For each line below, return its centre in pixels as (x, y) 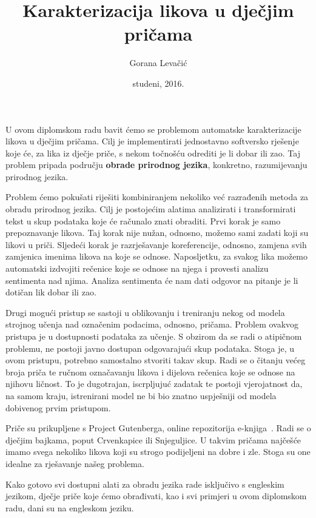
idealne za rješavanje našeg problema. (75, 463)
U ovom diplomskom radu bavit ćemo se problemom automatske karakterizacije (153, 129)
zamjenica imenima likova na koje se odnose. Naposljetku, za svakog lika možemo (157, 256)
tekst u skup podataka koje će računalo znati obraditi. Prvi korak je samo (143, 220)
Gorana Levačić (158, 63)
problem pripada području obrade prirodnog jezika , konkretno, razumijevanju (156, 165)
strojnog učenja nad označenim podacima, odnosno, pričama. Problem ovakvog (152, 324)
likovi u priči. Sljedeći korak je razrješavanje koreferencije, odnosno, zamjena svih (156, 244)
